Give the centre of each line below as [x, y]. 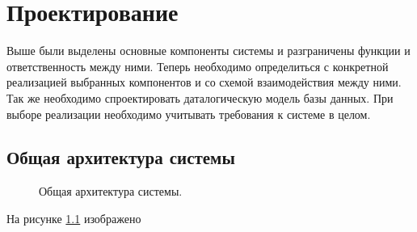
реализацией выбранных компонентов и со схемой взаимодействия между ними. [204, 82]
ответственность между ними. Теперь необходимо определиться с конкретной [198, 66]
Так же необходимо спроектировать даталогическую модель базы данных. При [200, 97]
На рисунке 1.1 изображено [74, 218]
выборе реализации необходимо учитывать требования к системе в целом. [189, 114]
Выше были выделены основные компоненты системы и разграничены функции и [208, 51]
